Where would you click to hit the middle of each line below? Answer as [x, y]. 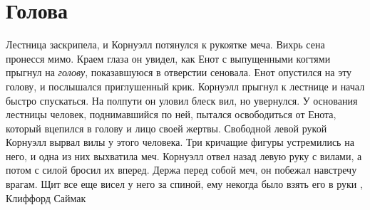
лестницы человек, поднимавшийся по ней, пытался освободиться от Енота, [171, 114]
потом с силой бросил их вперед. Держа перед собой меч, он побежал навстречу [181, 170]
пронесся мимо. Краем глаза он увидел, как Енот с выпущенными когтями [168, 58]
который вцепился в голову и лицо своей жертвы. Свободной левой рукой [166, 128]
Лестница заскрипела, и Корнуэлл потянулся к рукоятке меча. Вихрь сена [165, 44]
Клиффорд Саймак [46, 198]
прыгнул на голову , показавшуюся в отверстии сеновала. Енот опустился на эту [179, 72]
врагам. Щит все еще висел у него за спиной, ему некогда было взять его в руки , [184, 184]
